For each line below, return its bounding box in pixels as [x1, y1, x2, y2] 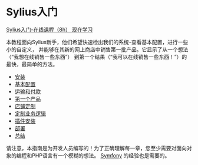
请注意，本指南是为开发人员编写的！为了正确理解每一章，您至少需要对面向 [6, 144, 187, 151]
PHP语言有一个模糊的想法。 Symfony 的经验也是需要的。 [31, 151, 170, 159]
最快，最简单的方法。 [6, 60, 58, 68]
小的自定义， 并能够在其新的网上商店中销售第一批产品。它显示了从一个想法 [6, 45, 189, 53]
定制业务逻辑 [14, 110, 46, 117]
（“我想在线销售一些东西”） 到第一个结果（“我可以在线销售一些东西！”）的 [6, 53, 187, 60]
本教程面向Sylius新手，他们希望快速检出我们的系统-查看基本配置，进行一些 [6, 38, 189, 45]
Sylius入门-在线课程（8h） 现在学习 [6, 26, 93, 33]
